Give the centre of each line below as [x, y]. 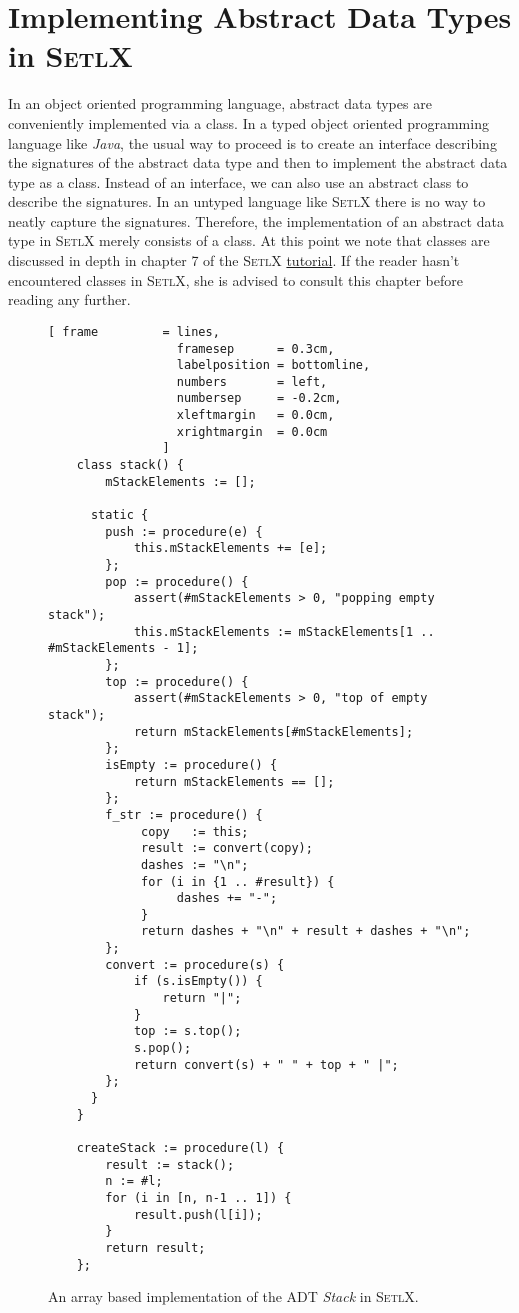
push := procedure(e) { [184, 531]
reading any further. [69, 299]
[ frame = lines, [134, 331]
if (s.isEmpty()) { [198, 981]
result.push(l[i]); [198, 1214]
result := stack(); [170, 1164]
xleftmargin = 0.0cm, [255, 415]
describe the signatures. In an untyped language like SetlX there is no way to [247, 201]
